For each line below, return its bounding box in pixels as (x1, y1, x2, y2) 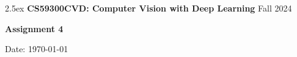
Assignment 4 (5, 22, 64, 35)
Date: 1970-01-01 (5, 42, 68, 55)
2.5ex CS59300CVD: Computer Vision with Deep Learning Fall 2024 (5, 2, 292, 14)
